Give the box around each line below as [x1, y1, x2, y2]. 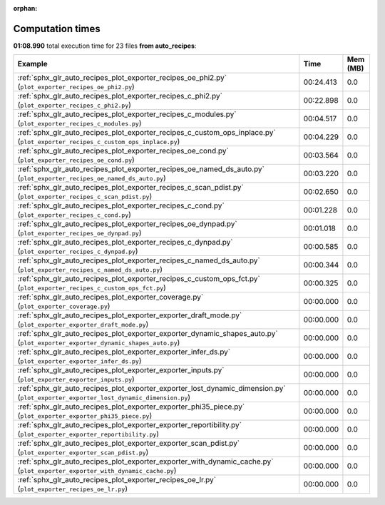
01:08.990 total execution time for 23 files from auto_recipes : [13, 41, 197, 50]
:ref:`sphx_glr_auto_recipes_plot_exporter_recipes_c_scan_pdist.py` [17, 183, 244, 193]
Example [17, 59, 48, 69]
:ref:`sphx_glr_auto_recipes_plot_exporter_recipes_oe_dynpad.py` [17, 219, 238, 229]
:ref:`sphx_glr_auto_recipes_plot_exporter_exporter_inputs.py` [17, 365, 225, 375]
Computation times [13, 22, 101, 35]
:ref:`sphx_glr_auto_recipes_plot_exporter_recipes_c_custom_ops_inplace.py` [17, 128, 276, 138]
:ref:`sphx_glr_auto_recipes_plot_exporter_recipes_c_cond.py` [17, 200, 225, 210]
